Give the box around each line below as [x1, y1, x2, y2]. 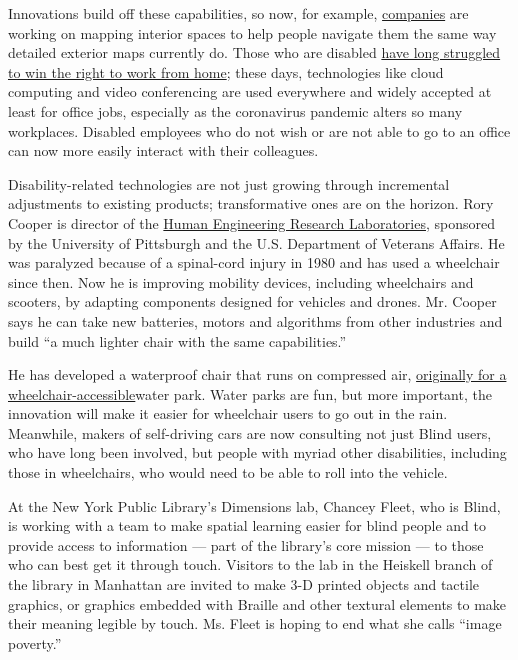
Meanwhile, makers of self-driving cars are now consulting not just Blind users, [8, 422, 492, 443]
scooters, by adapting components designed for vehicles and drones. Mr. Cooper [8, 291, 497, 312]
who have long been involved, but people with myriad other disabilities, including [8, 442, 507, 463]
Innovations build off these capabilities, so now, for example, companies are [8, 3, 469, 23]
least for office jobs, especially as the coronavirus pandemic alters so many [8, 100, 463, 121]
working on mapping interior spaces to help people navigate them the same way [8, 22, 497, 43]
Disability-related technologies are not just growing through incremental [8, 173, 450, 194]
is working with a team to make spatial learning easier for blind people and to [8, 515, 486, 536]
